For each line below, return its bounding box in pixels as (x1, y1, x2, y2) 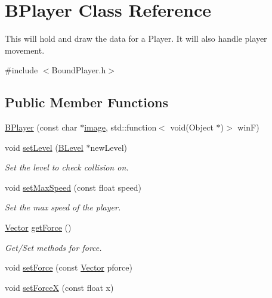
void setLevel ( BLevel (5, 141, 84, 153)
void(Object (170, 121, 214, 134)
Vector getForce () (5, 221, 72, 234)
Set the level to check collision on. (5, 161, 129, 173)
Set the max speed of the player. (5, 201, 121, 213)
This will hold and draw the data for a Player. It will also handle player (5, 32, 267, 45)
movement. (5, 44, 45, 56)
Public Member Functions (5, 93, 168, 111)
